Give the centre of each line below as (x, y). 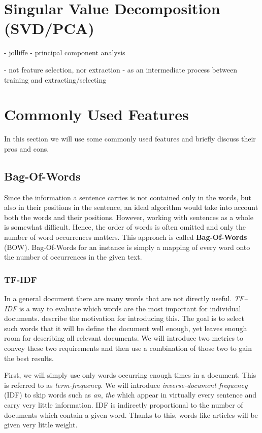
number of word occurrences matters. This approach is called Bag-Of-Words (126, 237)
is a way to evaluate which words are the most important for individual (130, 308)
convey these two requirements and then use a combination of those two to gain (128, 348)
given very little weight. (41, 425)
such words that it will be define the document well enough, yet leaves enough (126, 328)
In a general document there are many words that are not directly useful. (118, 298)
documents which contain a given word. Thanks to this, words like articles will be (131, 414)
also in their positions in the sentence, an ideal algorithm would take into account (131, 207)
